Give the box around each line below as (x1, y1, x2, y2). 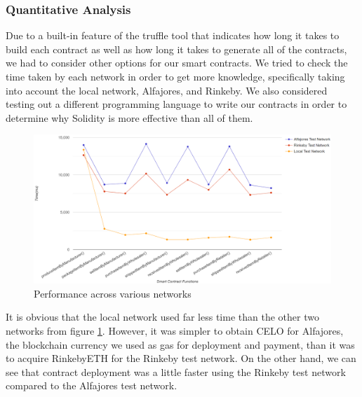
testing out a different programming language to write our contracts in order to (6, 97, 347, 111)
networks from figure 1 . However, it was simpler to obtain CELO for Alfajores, (6, 323, 344, 337)
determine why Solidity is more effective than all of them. (6, 110, 253, 125)
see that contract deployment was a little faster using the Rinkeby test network (6, 364, 346, 379)
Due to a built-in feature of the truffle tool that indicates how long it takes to (6, 28, 340, 43)
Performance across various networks (34, 286, 192, 300)
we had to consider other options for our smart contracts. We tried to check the (6, 55, 348, 70)
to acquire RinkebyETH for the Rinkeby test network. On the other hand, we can (6, 351, 356, 365)
